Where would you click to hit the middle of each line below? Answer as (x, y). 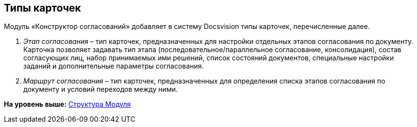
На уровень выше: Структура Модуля (68, 104)
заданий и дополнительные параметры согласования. (113, 66)
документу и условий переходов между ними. (101, 89)
